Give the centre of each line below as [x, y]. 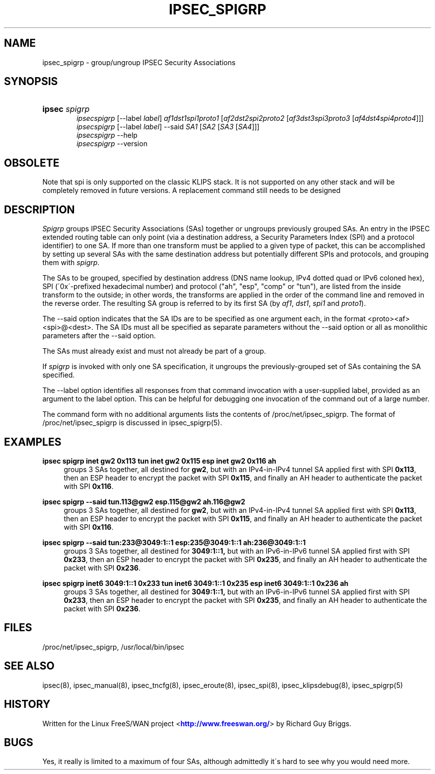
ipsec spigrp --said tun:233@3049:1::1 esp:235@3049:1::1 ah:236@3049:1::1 [174, 542]
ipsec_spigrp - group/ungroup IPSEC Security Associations [139, 62]
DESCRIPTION [39, 209]
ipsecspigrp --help [107, 135]
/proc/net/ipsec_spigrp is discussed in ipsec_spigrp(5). [132, 423]
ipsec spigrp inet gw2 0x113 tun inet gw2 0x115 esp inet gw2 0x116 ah [159, 461]
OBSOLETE [32, 163]
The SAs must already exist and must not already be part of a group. [154, 351]
